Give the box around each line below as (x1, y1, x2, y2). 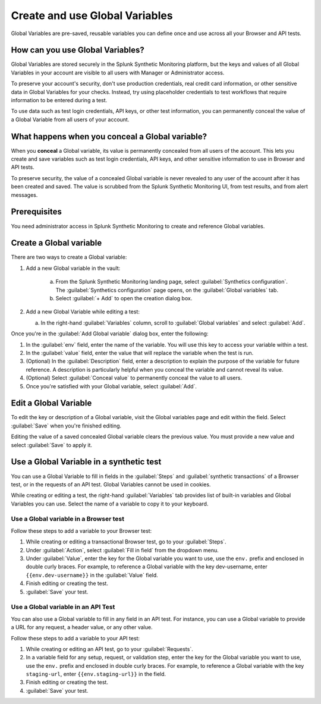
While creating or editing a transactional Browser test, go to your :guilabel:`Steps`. (26, 538, 226, 545)
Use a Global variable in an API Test (11, 603, 115, 611)
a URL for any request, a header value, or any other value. (11, 624, 153, 631)
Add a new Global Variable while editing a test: (26, 308, 140, 315)
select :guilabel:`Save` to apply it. (11, 441, 92, 448)
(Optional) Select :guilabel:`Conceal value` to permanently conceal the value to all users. (26, 375, 243, 382)
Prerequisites (11, 207, 62, 217)
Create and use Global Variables (11, 9, 173, 22)
